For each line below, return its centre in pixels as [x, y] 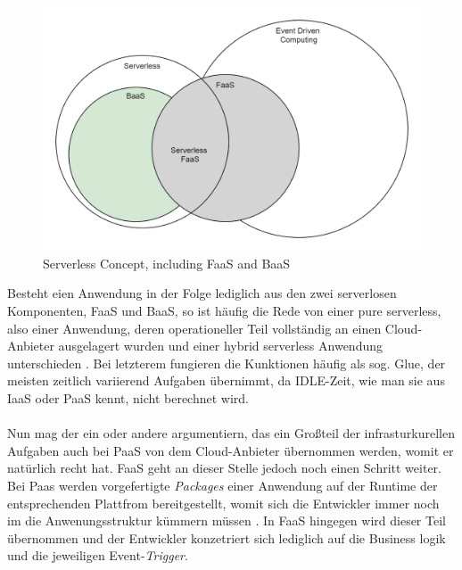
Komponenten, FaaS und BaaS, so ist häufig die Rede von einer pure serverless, [224, 311]
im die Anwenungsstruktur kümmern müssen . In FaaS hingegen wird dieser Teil [227, 520]
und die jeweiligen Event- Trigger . [98, 555]
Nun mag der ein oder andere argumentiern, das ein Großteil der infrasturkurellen [231, 433]
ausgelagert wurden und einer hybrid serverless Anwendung [220, 346]
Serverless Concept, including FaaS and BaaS [167, 263]
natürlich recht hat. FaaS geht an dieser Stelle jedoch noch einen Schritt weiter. [224, 468]
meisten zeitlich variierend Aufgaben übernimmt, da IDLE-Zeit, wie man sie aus [226, 380]
